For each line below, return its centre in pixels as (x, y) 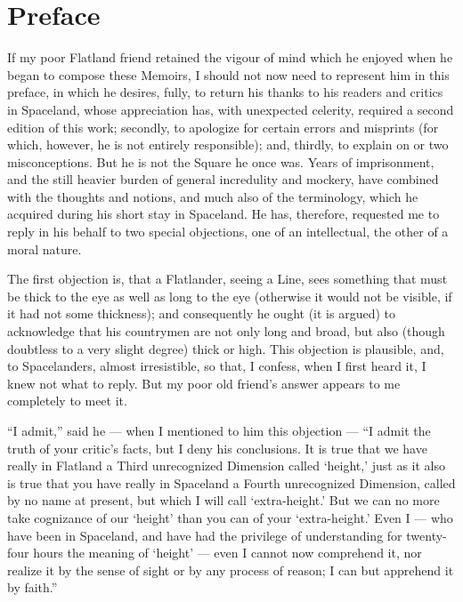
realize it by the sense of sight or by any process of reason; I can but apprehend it (231, 570)
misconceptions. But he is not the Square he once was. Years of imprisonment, (221, 161)
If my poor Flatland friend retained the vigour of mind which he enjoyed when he (230, 57)
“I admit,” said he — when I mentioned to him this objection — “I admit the (219, 430)
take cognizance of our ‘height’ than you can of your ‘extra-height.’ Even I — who (230, 517)
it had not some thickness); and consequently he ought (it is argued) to (201, 313)
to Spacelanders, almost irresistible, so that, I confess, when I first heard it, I (217, 366)
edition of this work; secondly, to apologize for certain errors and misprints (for (223, 127)
